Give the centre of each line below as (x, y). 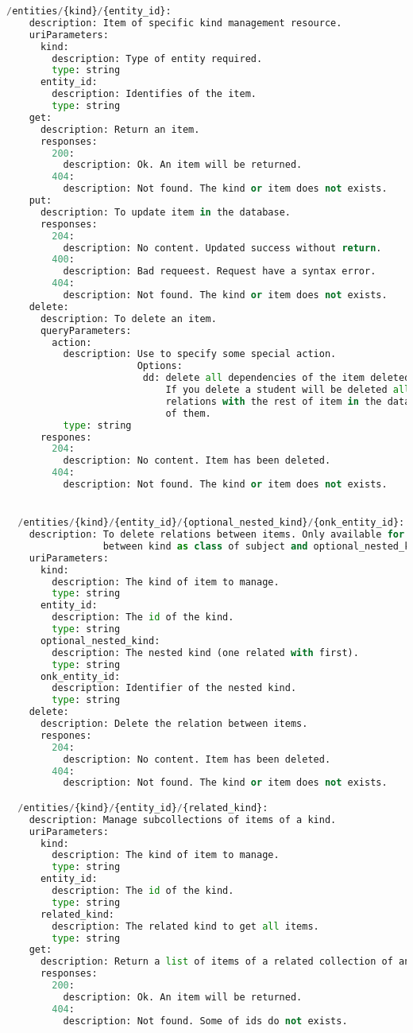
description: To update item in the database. (165, 212)
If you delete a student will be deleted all (288, 390)
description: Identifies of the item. (154, 94)
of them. (188, 413)
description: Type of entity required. (157, 58)
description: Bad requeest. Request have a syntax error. (220, 272)
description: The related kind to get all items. (185, 926)
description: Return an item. (120, 129)
